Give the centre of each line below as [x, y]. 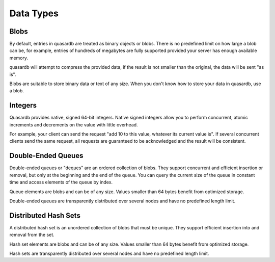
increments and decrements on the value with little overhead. [74, 124]
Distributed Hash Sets [45, 215]
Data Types [34, 13]
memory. [19, 58]
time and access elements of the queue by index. [61, 182]
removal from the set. [32, 235]
